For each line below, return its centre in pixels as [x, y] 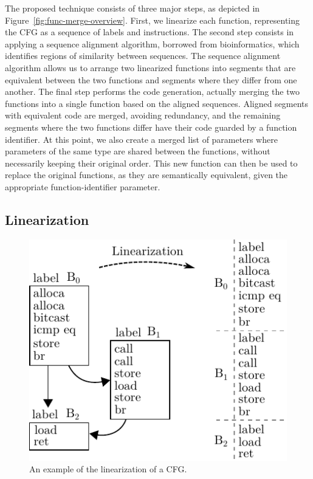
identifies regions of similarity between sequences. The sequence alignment [143, 56]
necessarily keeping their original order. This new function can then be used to [151, 163]
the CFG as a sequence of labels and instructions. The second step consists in [150, 32]
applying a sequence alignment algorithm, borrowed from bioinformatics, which [152, 43]
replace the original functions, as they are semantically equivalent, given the [146, 175]
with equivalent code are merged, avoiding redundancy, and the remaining [143, 115]
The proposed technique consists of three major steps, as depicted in [132, 8]
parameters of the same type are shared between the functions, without [138, 151]
